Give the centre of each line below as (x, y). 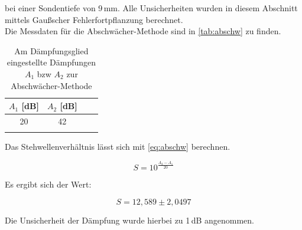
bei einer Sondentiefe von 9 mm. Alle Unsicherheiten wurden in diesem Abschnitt (151, 8)
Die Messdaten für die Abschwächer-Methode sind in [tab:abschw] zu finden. (143, 31)
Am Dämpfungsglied (51, 50)
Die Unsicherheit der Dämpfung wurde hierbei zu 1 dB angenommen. (129, 220)
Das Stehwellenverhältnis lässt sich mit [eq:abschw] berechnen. (118, 147)
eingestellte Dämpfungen (51, 62)
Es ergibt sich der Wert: (48, 184)
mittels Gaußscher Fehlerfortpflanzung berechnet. (94, 19)
